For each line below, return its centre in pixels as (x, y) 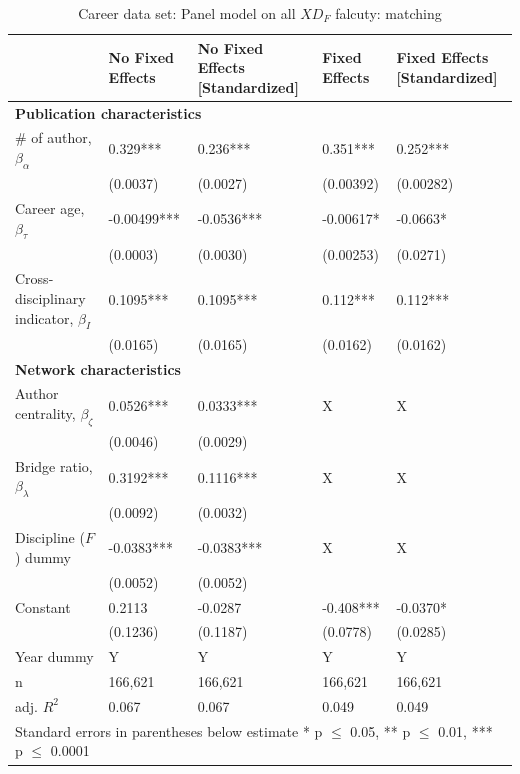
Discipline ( (50, 537)
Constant (43, 606)
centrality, (45, 412)
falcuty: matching (388, 13)
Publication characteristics (108, 112)
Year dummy (54, 656)
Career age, (50, 207)
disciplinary (50, 298)
